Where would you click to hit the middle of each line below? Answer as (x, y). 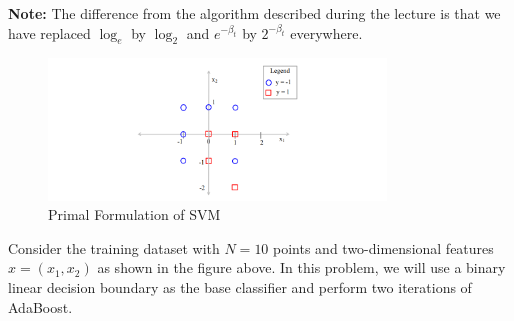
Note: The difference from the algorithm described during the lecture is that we (254, 13)
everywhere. (326, 32)
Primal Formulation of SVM (134, 214)
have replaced (49, 32)
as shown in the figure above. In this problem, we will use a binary (301, 267)
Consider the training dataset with (114, 247)
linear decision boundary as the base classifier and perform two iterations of (240, 286)
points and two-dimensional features (383, 247)
